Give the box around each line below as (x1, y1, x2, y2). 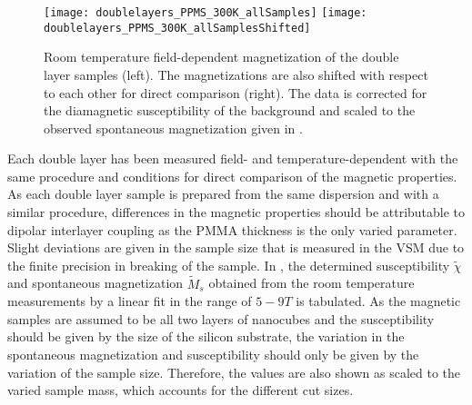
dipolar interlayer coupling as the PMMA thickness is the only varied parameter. (7, 220, 457, 239)
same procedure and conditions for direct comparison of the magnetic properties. (7, 166, 457, 185)
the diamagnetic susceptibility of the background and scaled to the (44, 101, 416, 120)
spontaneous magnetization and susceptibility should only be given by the (7, 345, 419, 364)
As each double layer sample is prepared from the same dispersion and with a (7, 184, 439, 203)
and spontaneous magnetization (7, 273, 184, 292)
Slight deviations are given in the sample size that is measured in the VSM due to (7, 238, 465, 257)
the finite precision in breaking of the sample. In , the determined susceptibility (7, 255, 450, 274)
